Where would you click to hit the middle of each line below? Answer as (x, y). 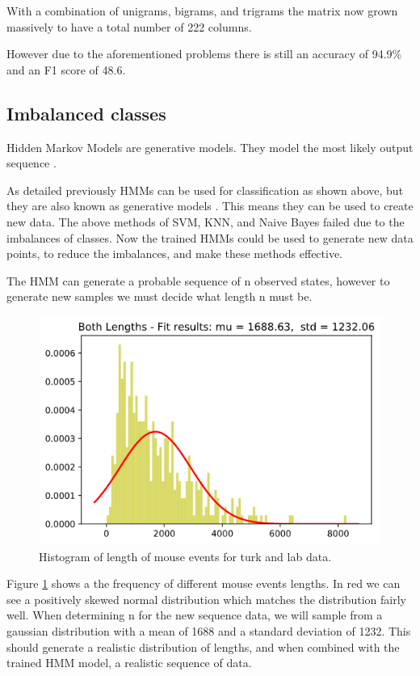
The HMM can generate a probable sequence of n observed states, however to (198, 280)
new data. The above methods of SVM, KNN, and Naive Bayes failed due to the (206, 221)
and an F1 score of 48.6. (66, 69)
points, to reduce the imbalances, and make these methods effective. (175, 253)
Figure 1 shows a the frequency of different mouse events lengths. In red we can (204, 583)
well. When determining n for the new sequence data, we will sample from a (195, 615)
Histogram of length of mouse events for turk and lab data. (185, 556)
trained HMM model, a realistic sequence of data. (129, 663)
